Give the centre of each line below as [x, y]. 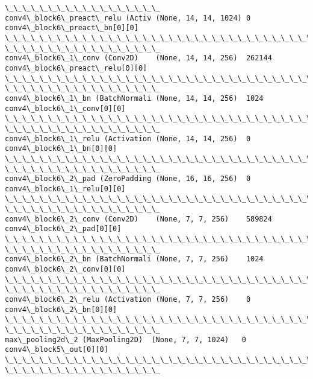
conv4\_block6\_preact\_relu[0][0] [76, 68]
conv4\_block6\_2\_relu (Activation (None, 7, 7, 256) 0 [128, 300]
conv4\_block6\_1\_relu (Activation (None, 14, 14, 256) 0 [128, 139]
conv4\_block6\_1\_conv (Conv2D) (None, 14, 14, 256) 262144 [138, 58]
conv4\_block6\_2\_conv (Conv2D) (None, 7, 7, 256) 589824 [138, 219]
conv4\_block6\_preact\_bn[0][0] [72, 28]
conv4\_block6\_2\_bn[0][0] [61, 309]
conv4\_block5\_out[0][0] [57, 350]
